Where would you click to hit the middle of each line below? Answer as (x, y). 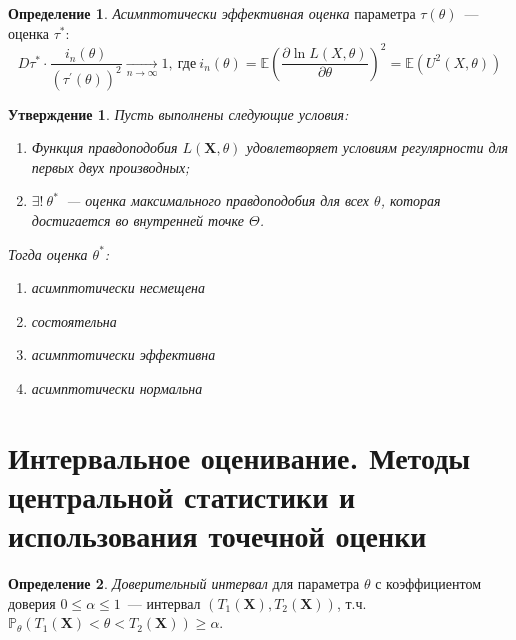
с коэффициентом (428, 583)
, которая (410, 200)
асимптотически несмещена (118, 287)
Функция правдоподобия (104, 147)
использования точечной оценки (217, 535)
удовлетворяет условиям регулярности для (377, 147)
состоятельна (74, 320)
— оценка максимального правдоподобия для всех (218, 200)
